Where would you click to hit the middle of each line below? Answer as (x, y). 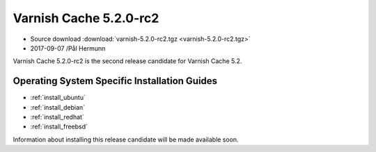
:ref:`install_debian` (58, 107)
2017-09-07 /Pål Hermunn (68, 48)
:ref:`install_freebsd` (59, 127)
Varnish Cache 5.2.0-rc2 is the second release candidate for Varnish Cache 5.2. (127, 61)
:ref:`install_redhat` (57, 117)
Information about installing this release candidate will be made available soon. (126, 140)
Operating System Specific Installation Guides (115, 81)
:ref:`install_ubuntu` (58, 98)
